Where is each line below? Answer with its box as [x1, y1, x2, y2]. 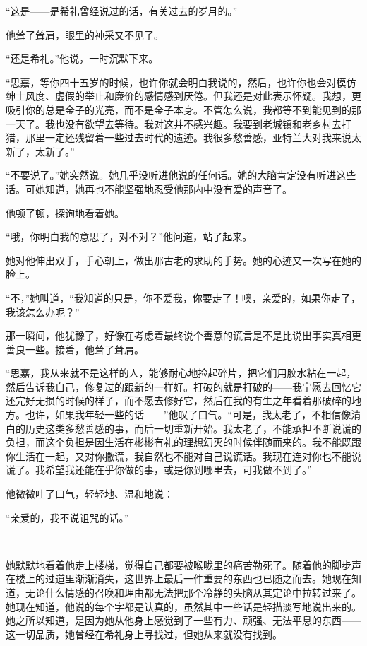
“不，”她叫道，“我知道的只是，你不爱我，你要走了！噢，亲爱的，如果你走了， [6, 290, 361, 305]
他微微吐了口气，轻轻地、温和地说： [6, 486, 174, 501]
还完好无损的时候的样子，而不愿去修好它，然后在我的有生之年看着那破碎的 [6, 393, 351, 408]
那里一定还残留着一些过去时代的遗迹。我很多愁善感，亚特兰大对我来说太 [25, 130, 361, 145]
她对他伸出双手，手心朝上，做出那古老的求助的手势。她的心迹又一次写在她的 [6, 252, 361, 267]
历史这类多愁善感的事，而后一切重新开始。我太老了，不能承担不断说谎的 [25, 421, 361, 435]
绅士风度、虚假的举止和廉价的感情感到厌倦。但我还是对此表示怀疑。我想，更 [6, 88, 361, 103]
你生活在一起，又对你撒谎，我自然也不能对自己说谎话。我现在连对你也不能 [6, 448, 351, 463]
